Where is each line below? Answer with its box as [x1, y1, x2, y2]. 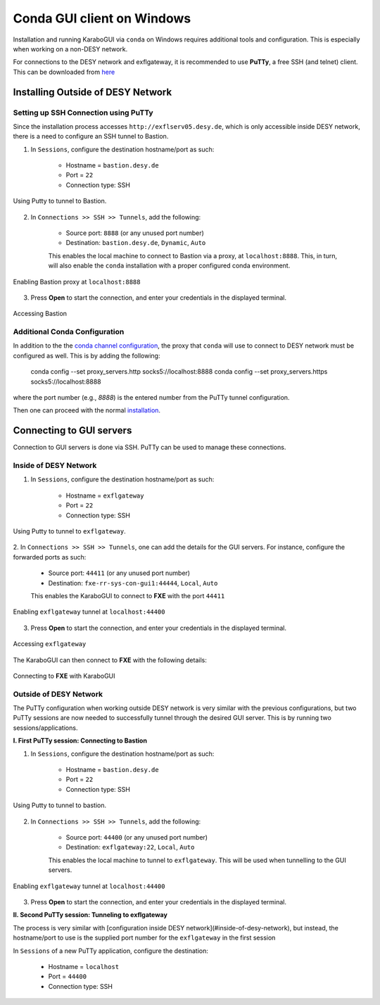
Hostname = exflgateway [65, 491, 144, 500]
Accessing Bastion [13, 310, 67, 318]
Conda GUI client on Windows [13, 11, 191, 26]
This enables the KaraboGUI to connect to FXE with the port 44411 [30, 592, 225, 600]
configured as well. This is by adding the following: [13, 351, 160, 360]
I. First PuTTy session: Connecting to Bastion [13, 736, 148, 745]
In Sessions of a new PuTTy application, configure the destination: [13, 947, 209, 955]
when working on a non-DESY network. [13, 44, 128, 53]
